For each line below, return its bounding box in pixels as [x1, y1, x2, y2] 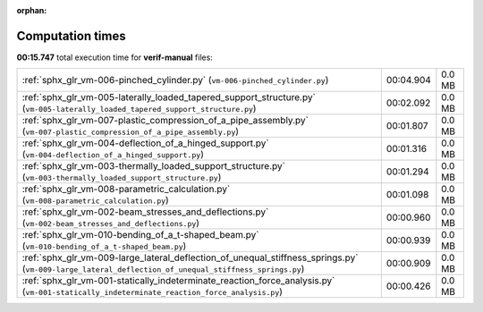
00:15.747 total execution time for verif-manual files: [16, 52, 214, 63]
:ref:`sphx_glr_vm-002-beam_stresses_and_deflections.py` [21, 206, 269, 218]
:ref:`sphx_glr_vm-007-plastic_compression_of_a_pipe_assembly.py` [21, 114, 309, 127]
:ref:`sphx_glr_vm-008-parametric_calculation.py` [21, 183, 231, 196]
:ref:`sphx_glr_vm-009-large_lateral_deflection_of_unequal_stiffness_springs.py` [21, 251, 359, 264]
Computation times [16, 28, 126, 44]
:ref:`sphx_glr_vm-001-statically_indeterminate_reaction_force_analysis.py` [21, 274, 335, 287]
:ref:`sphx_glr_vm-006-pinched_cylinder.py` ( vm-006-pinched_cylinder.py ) [21, 74, 329, 87]
